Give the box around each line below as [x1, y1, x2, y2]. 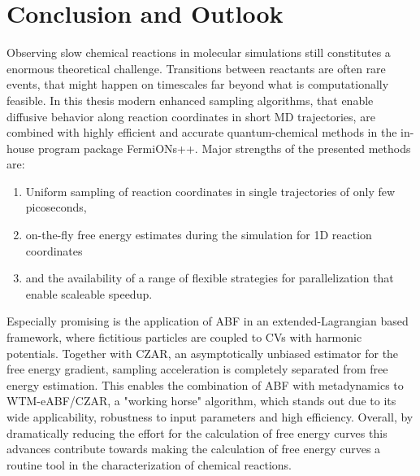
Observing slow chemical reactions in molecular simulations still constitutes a [6, 44, 391, 61]
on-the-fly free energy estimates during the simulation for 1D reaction [25, 226, 372, 243]
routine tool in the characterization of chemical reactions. [6, 456, 292, 473]
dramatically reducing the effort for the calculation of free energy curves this [6, 424, 388, 441]
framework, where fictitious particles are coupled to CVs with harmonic [6, 329, 362, 346]
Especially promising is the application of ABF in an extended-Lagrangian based [6, 312, 409, 330]
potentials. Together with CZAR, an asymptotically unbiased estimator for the [6, 344, 399, 361]
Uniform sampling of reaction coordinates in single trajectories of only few [25, 182, 396, 199]
